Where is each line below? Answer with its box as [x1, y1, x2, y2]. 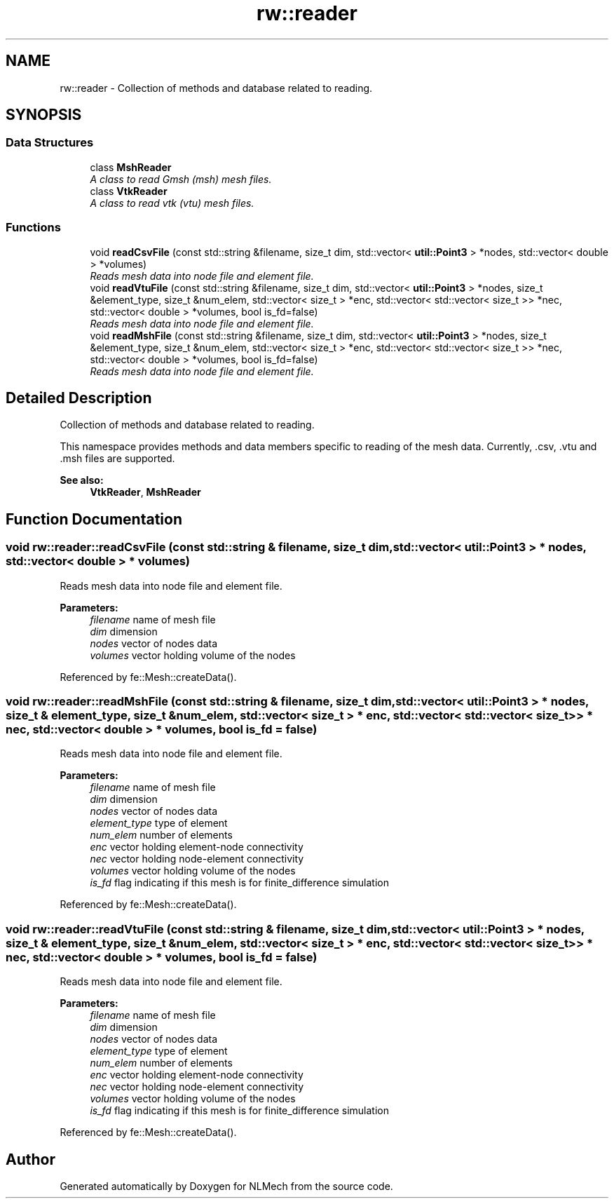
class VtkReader [90, 184, 168, 197]
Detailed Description [6, 388, 152, 407]
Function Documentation [6, 510, 182, 528]
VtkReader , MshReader [90, 486, 201, 499]
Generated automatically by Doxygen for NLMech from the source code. [60, 1179, 393, 1192]
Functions [6, 220, 61, 235]
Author [6, 1150, 55, 1168]
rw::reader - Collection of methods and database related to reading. [60, 81, 373, 94]
